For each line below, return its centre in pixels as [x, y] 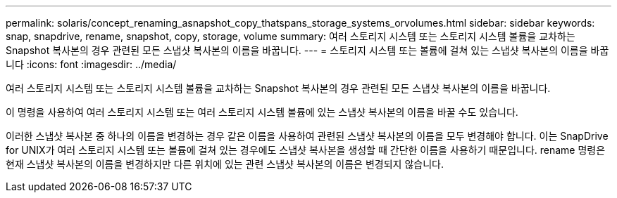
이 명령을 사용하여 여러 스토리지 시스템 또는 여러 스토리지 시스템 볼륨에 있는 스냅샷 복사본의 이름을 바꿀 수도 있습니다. [262, 112]
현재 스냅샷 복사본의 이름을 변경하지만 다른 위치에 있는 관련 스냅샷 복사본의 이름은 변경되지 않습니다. [225, 164]
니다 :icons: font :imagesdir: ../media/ [91, 64]
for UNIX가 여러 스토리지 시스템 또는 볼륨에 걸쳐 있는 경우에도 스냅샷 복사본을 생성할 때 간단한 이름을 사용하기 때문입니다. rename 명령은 [306, 150]
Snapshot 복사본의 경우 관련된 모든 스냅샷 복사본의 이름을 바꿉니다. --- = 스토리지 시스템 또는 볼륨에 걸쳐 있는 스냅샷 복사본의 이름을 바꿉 [307, 50]
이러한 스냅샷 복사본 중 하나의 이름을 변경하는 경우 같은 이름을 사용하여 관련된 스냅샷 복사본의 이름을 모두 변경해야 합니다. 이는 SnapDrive [307, 136]
